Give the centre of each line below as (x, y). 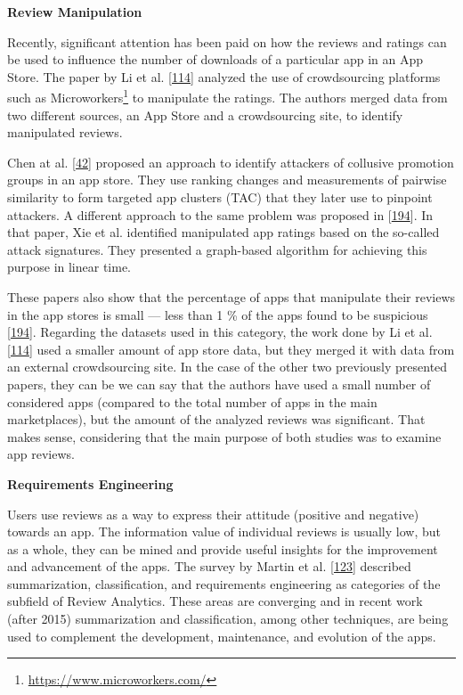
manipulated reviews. (65, 132)
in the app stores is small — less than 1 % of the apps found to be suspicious (218, 314)
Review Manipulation (75, 12)
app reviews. (41, 454)
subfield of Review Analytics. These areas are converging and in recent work (215, 601)
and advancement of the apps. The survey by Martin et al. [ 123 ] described (209, 566)
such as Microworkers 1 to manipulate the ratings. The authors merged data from (227, 96)
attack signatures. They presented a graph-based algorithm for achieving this (217, 249)
